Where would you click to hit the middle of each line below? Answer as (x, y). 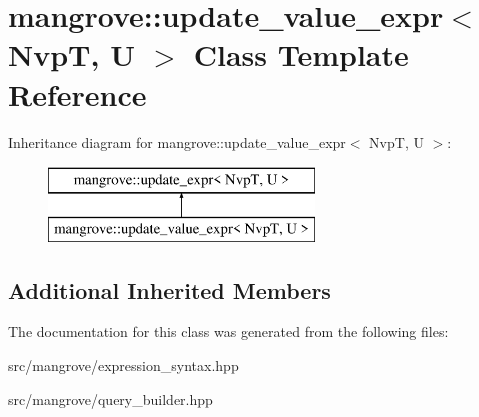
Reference (77, 93)
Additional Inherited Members (169, 289)
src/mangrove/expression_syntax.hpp (123, 365)
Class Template (301, 54)
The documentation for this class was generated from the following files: (228, 331)
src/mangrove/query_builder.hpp (110, 398)
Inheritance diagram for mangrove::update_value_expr (177, 141)
